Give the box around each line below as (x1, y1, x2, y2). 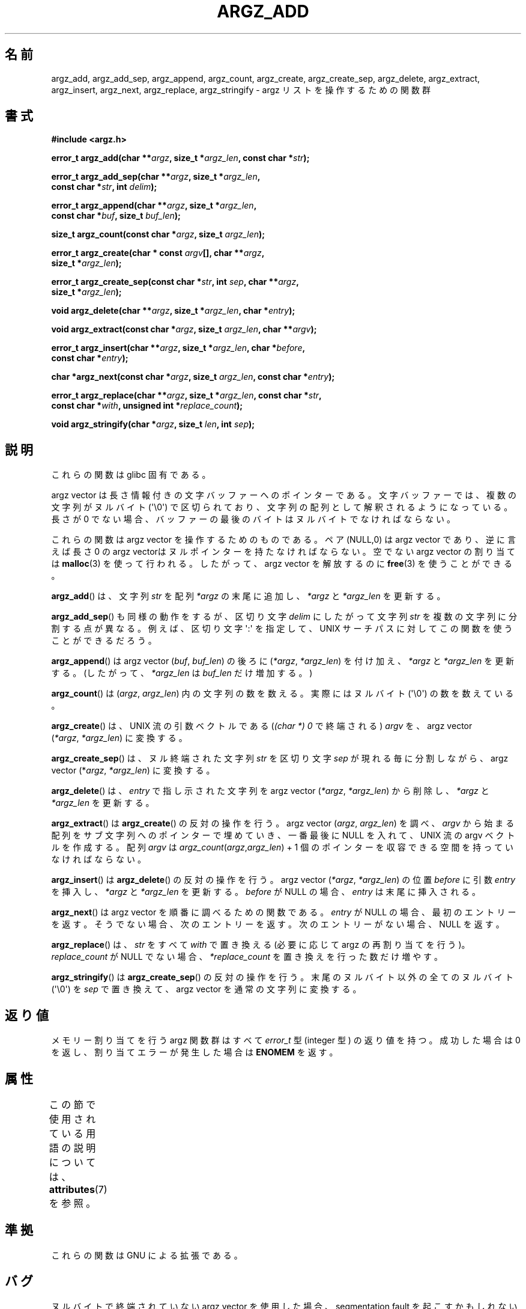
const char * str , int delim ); (51, 182, 157, 192)
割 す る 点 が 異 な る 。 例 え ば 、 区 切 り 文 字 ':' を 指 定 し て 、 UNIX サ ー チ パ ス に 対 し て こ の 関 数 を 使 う (51, 623, 513, 634)
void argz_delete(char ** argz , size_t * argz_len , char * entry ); (51, 305, 295, 316)
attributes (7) (49, 1183, 107, 1195)
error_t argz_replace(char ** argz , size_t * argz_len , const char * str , (51, 390, 322, 401)
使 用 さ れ (49, 1112, 96, 1125)
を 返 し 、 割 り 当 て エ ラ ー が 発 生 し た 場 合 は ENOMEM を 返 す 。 (51, 1047, 338, 1058)
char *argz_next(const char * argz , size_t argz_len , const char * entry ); (51, 371, 335, 382)
